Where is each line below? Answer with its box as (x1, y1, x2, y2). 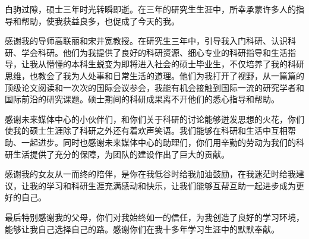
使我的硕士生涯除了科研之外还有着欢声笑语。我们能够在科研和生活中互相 (5, 124, 288, 137)
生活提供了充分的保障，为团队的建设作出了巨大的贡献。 (12, 147, 229, 160)
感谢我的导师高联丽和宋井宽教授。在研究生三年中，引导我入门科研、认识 (5, 34, 288, 47)
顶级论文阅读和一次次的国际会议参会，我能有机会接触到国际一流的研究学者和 (5, 81, 304, 93)
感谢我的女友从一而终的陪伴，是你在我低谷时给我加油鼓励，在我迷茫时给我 (5, 168, 296, 180)
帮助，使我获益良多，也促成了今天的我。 (21, 14, 179, 27)
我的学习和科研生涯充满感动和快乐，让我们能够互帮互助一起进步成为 (29, 179, 296, 191)
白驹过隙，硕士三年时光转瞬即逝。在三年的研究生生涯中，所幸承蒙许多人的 (5, 3, 296, 15)
